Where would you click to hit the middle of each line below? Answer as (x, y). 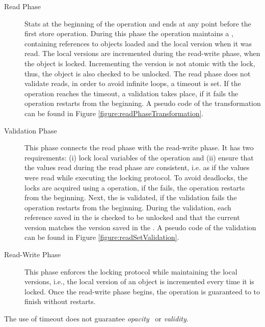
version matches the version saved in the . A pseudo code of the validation (140, 227)
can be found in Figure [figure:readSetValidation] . (102, 237)
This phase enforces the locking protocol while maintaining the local (131, 271)
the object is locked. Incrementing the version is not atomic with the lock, (140, 63)
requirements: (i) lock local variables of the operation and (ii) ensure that (139, 157)
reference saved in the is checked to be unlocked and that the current (132, 217)
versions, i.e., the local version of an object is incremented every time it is (139, 281)
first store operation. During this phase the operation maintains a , (129, 33)
